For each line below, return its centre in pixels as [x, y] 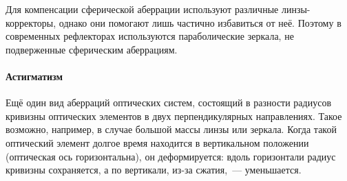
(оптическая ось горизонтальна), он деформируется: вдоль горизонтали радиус [171, 156]
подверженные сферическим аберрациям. [92, 49]
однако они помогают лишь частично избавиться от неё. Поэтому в [200, 22]
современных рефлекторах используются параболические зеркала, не [150, 36]
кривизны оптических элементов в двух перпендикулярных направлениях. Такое [174, 116]
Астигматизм [34, 76]
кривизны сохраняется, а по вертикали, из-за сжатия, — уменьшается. [154, 170]
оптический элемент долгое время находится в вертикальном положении [157, 142]
